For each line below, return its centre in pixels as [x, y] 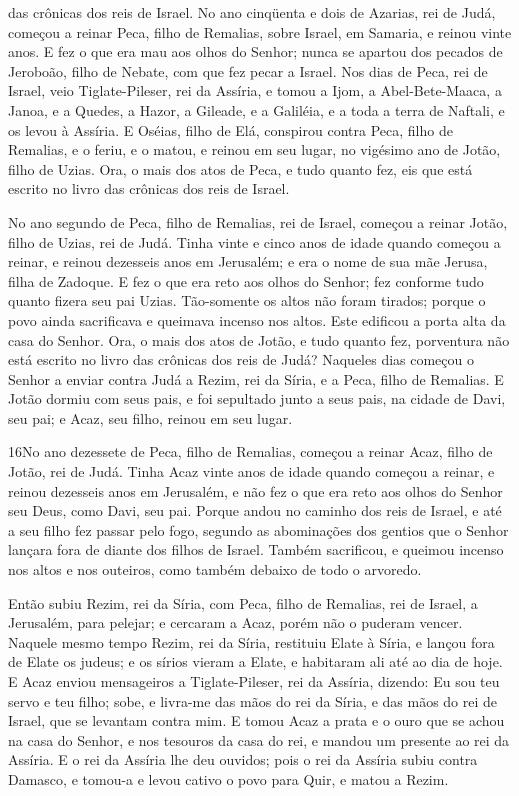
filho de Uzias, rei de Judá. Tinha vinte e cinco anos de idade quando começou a [254, 241]
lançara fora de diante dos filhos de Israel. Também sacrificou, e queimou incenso [256, 549]
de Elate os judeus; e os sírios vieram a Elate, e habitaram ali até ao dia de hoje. [255, 661]
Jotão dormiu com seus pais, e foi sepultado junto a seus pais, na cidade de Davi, [257, 398]
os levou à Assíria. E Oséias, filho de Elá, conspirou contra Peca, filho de [230, 129]
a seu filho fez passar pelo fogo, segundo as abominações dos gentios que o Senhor [258, 529]
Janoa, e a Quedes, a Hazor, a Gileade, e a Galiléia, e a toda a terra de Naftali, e [256, 109]
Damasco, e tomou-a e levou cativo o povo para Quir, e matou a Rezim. [228, 778]
